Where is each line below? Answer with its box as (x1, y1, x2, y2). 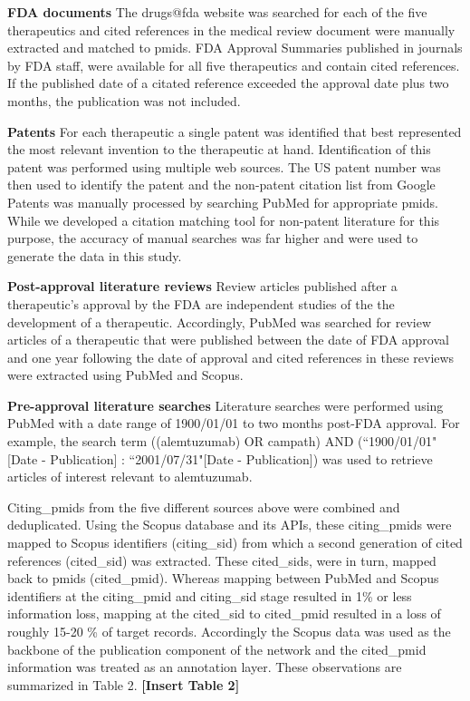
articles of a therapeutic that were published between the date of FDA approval (7, 330, 449, 349)
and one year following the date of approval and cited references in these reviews (7, 347, 455, 366)
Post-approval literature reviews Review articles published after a (7, 277, 398, 296)
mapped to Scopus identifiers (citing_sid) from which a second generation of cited (7, 533, 463, 552)
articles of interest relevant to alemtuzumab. (7, 467, 253, 486)
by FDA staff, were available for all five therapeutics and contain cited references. (7, 55, 460, 74)
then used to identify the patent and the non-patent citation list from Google (7, 175, 436, 194)
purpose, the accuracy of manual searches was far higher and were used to (7, 229, 418, 248)
